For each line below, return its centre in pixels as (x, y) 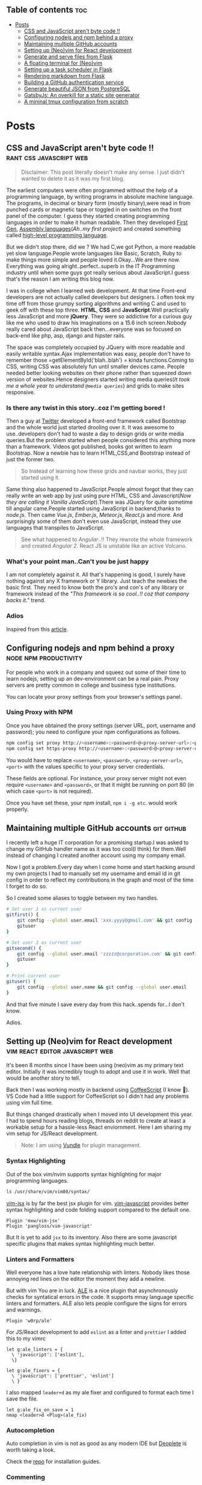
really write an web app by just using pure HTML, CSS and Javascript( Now (99, 496)
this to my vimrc (26, 1338)
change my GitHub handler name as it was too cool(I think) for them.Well (96, 849)
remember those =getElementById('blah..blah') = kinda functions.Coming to (100, 360)
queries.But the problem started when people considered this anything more (101, 440)
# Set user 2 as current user (44, 942)
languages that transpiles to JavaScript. (55, 528)
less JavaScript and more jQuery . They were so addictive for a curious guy (99, 316)
